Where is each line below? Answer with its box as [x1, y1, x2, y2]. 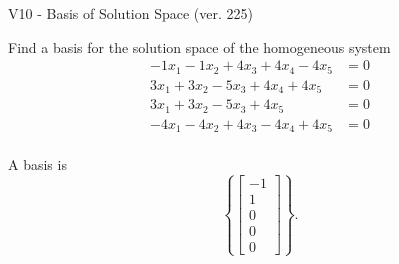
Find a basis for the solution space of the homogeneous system [8, 36, 391, 57]
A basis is [8, 154, 67, 175]
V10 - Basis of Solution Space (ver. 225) [8, 3, 253, 23]
